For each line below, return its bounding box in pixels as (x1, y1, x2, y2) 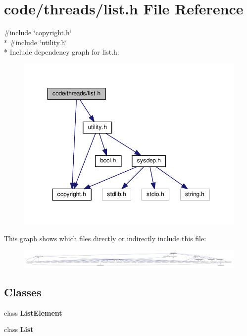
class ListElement (4, 307, 62, 318)
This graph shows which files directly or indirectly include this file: (4, 233, 206, 244)
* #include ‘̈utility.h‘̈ (4, 37, 67, 47)
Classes (4, 284, 42, 300)
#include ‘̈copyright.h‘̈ (4, 27, 72, 38)
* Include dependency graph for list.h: (4, 47, 119, 57)
